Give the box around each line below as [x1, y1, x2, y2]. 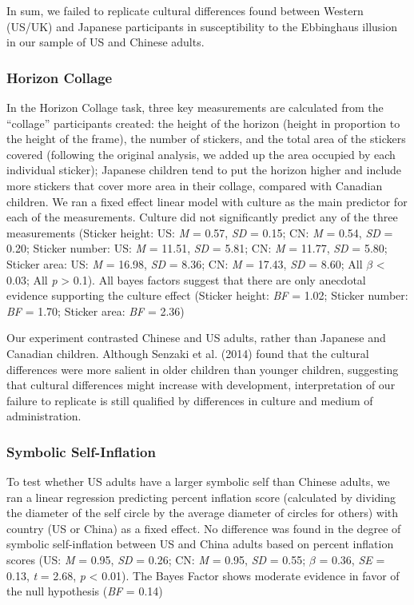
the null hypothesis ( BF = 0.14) [6, 583, 163, 599]
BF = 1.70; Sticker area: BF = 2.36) [6, 302, 185, 319]
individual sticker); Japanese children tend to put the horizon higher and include [6, 161, 402, 178]
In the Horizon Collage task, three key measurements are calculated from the [6, 99, 384, 115]
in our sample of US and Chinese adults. [6, 34, 205, 50]
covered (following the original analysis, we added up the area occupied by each [6, 145, 396, 162]
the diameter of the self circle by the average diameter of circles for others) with [6, 504, 399, 521]
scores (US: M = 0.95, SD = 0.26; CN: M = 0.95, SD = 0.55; [6, 551, 306, 568]
